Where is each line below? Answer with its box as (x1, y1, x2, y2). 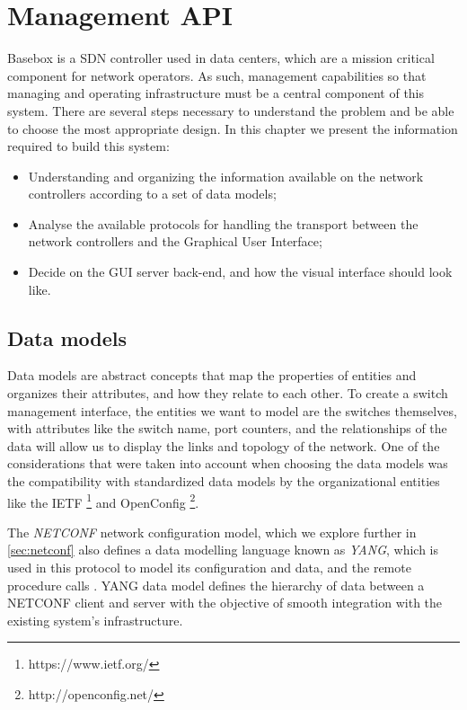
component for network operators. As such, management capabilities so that (7, 66, 427, 84)
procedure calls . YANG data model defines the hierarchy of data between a (7, 575, 425, 594)
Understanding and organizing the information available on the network (28, 166, 424, 185)
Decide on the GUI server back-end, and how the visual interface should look (28, 262, 453, 281)
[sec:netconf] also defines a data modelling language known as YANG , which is (7, 540, 439, 559)
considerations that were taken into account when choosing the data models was (7, 454, 448, 473)
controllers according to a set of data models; (28, 184, 277, 203)
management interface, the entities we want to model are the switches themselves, (7, 401, 457, 420)
